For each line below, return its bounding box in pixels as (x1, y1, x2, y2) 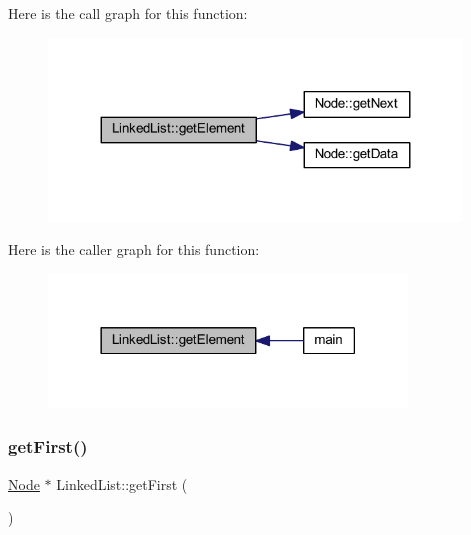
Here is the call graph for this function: (8, 3, 248, 23)
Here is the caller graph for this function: (8, 239, 260, 260)
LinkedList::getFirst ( (56, 473, 188, 494)
